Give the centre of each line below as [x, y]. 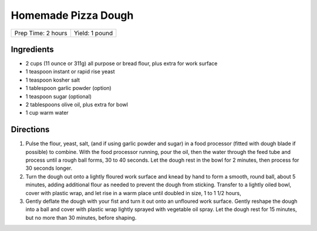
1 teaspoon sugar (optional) [59, 96]
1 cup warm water [47, 113]
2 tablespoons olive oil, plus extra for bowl [77, 105]
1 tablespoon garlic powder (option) [68, 88]
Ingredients [32, 49]
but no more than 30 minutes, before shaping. [81, 217]
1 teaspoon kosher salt [53, 80]
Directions [30, 130]
